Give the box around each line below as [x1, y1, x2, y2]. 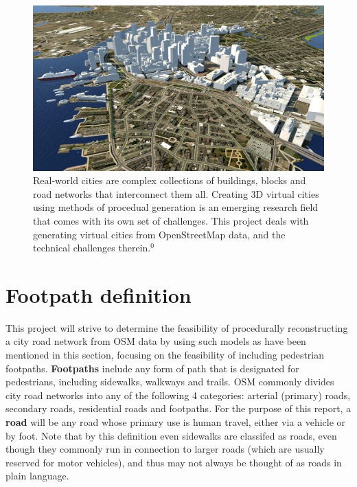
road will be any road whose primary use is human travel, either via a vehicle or [5, 415, 346, 429]
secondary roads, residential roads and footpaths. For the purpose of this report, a [5, 401, 352, 416]
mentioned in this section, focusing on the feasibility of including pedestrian [5, 348, 325, 362]
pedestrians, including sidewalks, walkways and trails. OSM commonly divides [5, 374, 334, 389]
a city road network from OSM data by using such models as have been [5, 334, 306, 348]
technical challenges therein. [33, 240, 151, 255]
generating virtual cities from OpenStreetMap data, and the [33, 227, 286, 241]
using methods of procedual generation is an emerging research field [33, 200, 319, 214]
